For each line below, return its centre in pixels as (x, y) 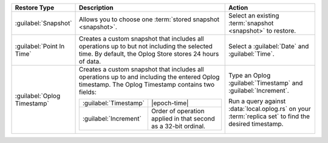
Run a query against (257, 101)
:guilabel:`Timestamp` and (266, 83)
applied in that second (183, 118)
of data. (90, 62)
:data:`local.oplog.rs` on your (270, 108)
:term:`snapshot (251, 23)
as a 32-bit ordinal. (178, 126)
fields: (88, 92)
